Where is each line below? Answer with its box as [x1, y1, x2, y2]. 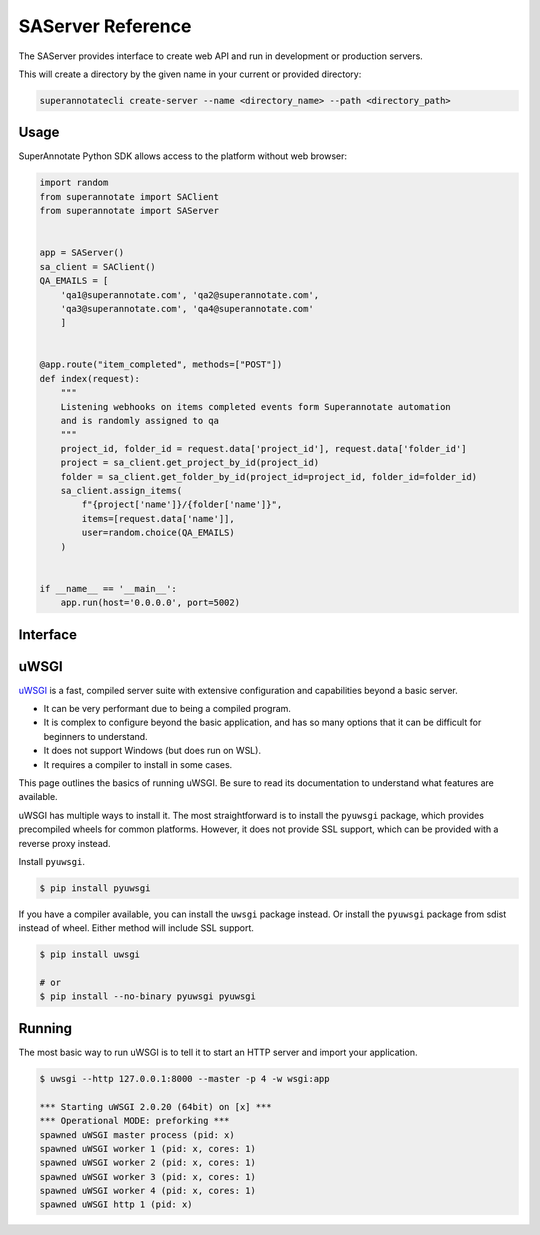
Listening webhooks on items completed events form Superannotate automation [60, 401, 452, 412]
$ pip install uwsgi [39, 949, 140, 960]
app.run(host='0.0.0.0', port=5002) [60, 597, 240, 609]
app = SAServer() [39, 247, 125, 259]
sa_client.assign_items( [60, 485, 183, 496]
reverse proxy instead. [18, 837, 111, 849]
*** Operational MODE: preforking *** [39, 1115, 230, 1127]
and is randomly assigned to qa [60, 415, 220, 427]
